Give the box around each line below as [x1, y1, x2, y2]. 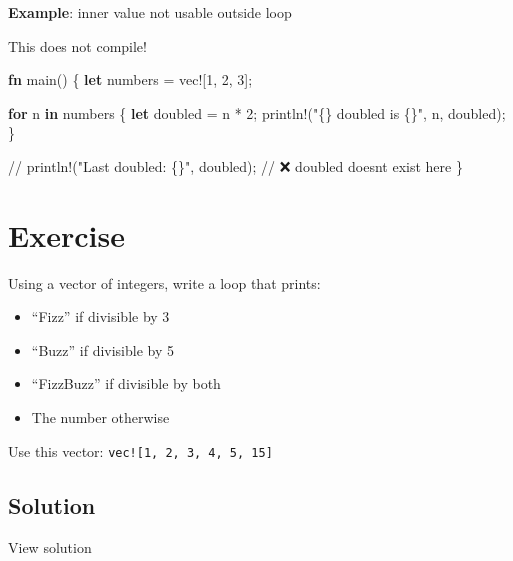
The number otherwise [31, 407, 170, 428]
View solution [8, 536, 92, 557]
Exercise [8, 214, 125, 255]
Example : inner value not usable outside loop [8, 2, 292, 22]
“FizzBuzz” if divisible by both [31, 373, 221, 394]
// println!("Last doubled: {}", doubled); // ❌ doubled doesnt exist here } [8, 155, 463, 176]
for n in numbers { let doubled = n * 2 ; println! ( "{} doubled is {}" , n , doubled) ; [8, 102, 506, 123]
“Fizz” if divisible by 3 [31, 306, 170, 327]
